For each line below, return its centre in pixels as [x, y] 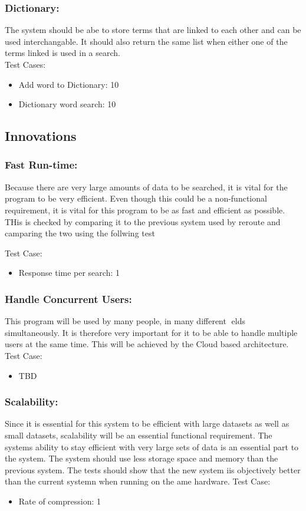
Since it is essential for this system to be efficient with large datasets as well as [147, 423]
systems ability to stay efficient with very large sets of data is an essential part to [152, 446]
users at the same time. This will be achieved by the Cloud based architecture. [147, 344]
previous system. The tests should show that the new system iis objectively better [153, 469]
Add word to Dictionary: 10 [69, 84]
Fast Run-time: [41, 165]
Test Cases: [25, 64]
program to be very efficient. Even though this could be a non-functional [136, 198]
